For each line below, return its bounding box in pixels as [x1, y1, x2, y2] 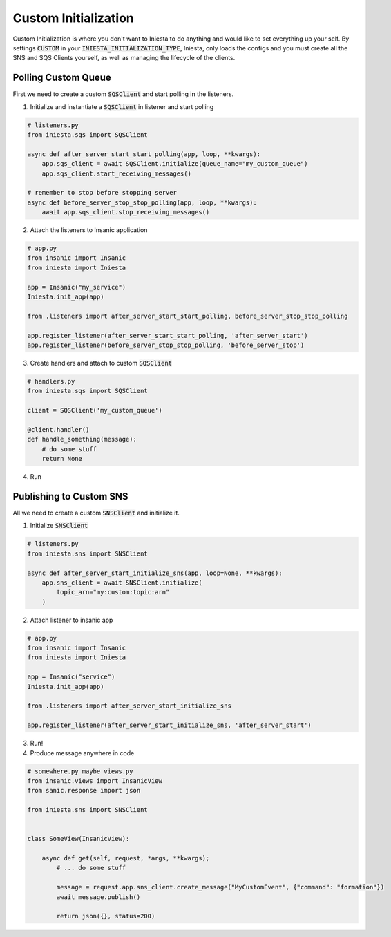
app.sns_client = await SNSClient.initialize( [41, 578, 203, 587]
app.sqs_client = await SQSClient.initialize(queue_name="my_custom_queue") [41, 160, 308, 168]
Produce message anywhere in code [30, 748, 135, 757]
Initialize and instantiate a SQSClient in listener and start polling [30, 102, 214, 111]
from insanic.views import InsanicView [27, 777, 162, 784]
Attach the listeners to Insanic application [30, 226, 148, 234]
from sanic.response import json [27, 786, 141, 795]
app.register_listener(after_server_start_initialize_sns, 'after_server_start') [27, 721, 312, 729]
